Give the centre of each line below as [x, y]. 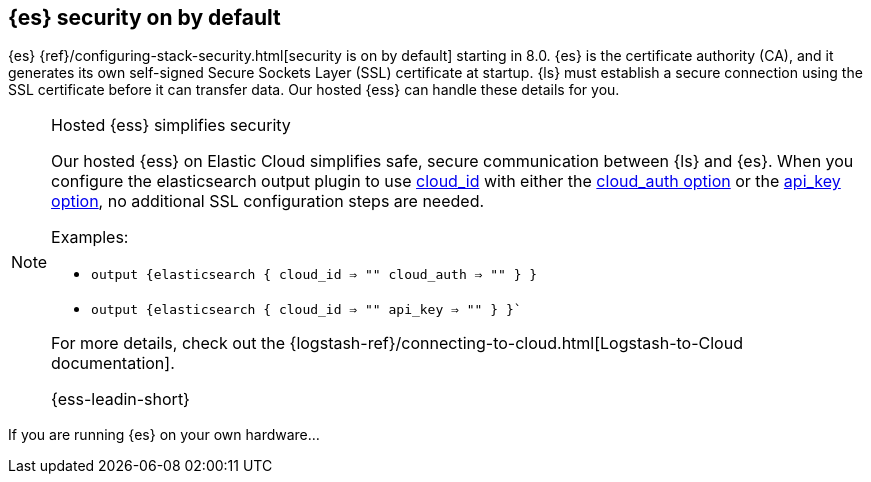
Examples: [90, 237]
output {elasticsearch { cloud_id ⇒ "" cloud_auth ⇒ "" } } [314, 275]
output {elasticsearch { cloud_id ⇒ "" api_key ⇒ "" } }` [306, 310]
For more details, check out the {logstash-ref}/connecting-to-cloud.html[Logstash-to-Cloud [397, 343]
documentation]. [113, 363]
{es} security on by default [144, 17]
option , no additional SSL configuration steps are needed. [268, 201]
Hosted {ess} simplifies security [171, 125]
